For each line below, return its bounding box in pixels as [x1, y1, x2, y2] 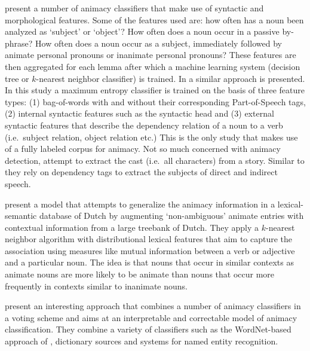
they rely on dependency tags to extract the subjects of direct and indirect [5, 166, 278, 178]
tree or [5, 72, 29, 84]
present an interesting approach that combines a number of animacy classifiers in [5, 300, 301, 312]
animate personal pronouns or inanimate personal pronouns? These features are [5, 48, 296, 61]
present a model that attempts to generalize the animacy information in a [5, 197, 275, 210]
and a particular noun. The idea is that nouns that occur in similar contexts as [5, 256, 294, 268]
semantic [5, 209, 37, 222]
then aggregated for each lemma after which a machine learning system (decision [5, 60, 300, 72]
